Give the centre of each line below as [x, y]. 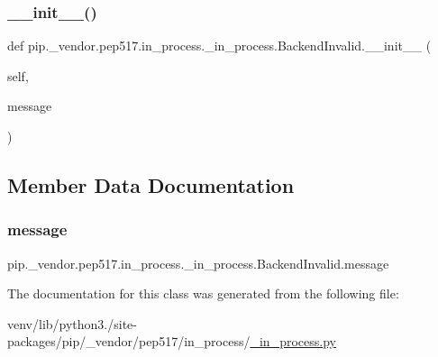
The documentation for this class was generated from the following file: [203, 293]
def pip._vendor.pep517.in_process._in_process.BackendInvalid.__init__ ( [219, 46]
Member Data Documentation [151, 184]
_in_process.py [293, 341]
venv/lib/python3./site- [72, 323]
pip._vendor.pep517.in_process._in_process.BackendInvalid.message [198, 263]
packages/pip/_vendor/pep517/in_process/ [129, 341]
